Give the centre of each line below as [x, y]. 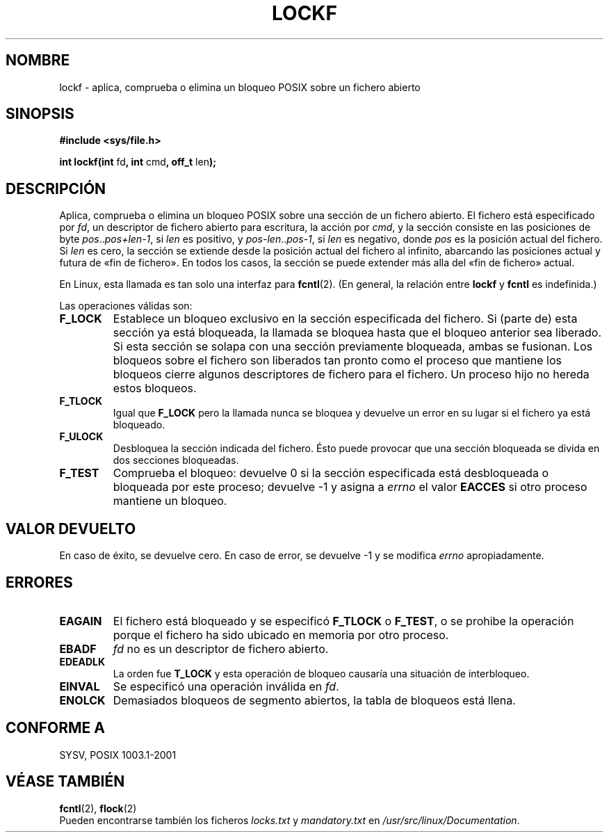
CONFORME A [55, 728]
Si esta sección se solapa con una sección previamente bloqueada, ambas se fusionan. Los [353, 347]
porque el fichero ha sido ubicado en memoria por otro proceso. [281, 635]
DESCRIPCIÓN [56, 188]
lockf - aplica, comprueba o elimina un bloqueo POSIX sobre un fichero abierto [240, 87]
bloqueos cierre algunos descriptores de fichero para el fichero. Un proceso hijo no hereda [351, 374]
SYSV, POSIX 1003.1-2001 [118, 755]
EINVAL [80, 686]
